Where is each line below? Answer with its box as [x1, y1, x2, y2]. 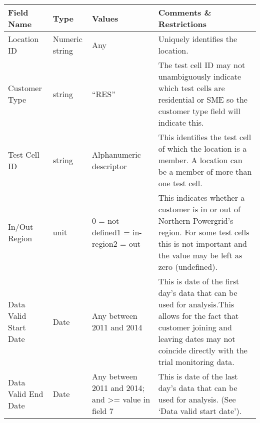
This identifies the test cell [158, 131, 251, 143]
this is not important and [158, 238, 247, 249]
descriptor [92, 160, 127, 172]
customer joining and [158, 321, 232, 333]
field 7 [92, 405, 113, 416]
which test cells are [158, 82, 225, 94]
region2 [92, 238, 117, 249]
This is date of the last [158, 370, 238, 382]
